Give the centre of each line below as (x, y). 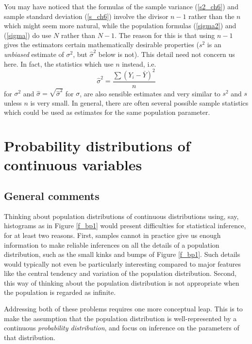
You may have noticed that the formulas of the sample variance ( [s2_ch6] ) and (121, 6)
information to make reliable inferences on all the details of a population (112, 244)
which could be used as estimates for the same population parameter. (107, 112)
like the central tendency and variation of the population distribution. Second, (120, 273)
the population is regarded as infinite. (60, 292)
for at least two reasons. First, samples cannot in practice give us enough (112, 235)
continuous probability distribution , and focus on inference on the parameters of (122, 328)
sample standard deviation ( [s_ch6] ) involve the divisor (86, 16)
